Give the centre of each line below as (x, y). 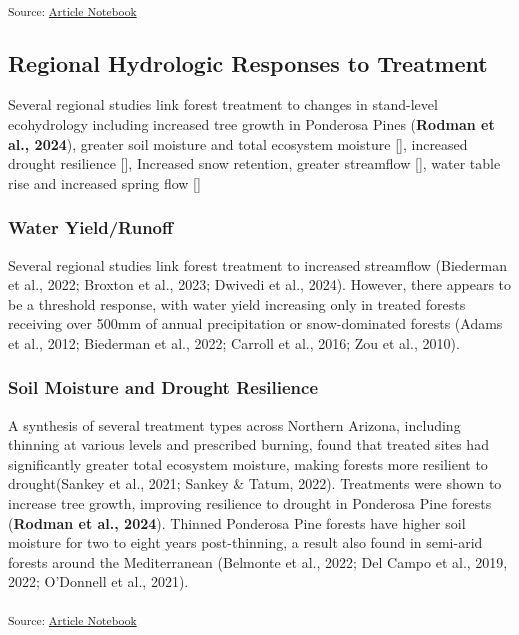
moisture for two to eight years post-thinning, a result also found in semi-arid (245, 542)
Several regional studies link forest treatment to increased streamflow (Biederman (257, 264)
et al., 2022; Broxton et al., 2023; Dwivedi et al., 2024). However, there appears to (260, 284)
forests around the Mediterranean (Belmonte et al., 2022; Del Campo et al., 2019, (258, 561)
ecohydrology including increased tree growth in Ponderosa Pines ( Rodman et (251, 123)
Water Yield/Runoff (90, 227)
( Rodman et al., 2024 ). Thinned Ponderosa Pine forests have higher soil (237, 522)
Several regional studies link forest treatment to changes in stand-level (223, 104)
